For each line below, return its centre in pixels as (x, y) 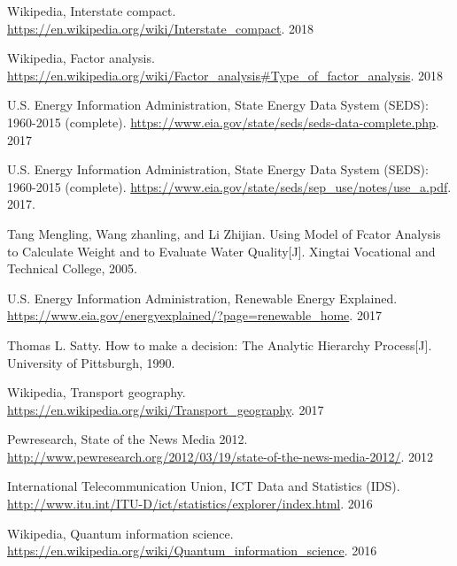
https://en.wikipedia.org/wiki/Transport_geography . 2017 (166, 409)
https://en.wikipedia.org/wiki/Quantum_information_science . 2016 (192, 551)
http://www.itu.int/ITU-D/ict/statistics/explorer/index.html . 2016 (190, 504)
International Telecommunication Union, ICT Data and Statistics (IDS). (204, 486)
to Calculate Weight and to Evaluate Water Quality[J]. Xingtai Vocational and (221, 251)
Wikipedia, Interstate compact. (92, 11)
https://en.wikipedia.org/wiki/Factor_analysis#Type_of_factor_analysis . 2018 (225, 75)
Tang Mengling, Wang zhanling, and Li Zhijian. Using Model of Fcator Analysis (224, 233)
